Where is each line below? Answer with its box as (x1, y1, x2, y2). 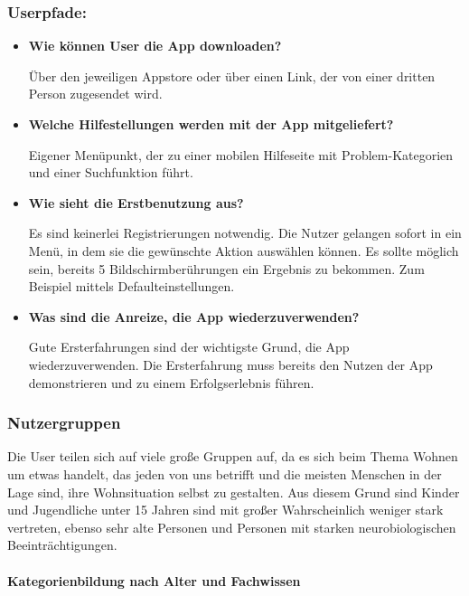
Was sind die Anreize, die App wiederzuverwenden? (28, 307, 360, 326)
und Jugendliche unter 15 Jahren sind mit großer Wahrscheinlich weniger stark (7, 500, 444, 519)
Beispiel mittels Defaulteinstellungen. (28, 277, 235, 296)
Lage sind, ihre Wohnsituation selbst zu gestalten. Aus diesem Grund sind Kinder (7, 482, 460, 501)
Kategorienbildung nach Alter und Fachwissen (7, 571, 301, 590)
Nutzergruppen (7, 412, 121, 434)
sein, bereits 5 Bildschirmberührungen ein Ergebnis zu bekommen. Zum (28, 259, 425, 278)
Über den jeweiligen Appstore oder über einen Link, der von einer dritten (28, 66, 436, 85)
